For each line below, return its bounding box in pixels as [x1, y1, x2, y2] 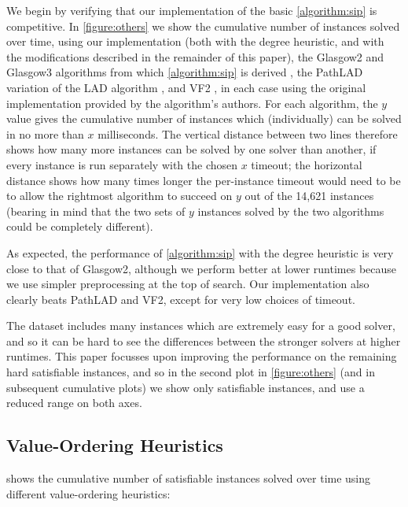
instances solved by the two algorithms [197, 202, 384, 219]
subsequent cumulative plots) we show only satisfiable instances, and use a [6, 379, 365, 395]
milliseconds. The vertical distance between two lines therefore [97, 125, 398, 142]
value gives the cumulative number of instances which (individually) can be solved [6, 110, 402, 127]
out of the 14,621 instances [244, 187, 374, 204]
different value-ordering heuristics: [6, 485, 171, 501]
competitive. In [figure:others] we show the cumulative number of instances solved [6, 17, 400, 34]
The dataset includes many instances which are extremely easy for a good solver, [6, 317, 395, 334]
